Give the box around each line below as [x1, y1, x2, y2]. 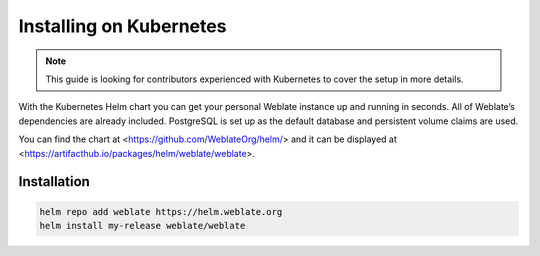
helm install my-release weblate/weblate [39, 220, 246, 231]
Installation [18, 173, 90, 190]
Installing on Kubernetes [18, 15, 227, 37]
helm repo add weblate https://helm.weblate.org [39, 206, 283, 217]
